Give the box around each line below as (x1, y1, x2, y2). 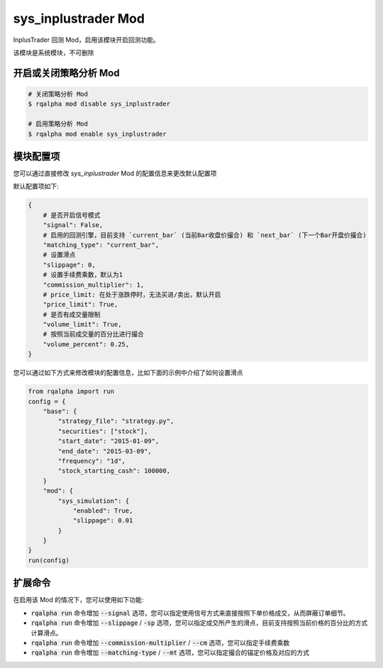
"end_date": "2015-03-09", (57, 447, 152, 455)
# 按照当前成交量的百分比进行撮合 (43, 330, 145, 339)
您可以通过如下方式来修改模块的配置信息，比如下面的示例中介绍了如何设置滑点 (13, 368, 243, 377)
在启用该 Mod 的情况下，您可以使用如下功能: (13, 596, 144, 604)
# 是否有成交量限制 (43, 310, 101, 319)
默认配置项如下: (13, 182, 60, 191)
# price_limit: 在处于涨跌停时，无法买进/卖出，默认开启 (43, 290, 221, 298)
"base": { (43, 407, 77, 415)
